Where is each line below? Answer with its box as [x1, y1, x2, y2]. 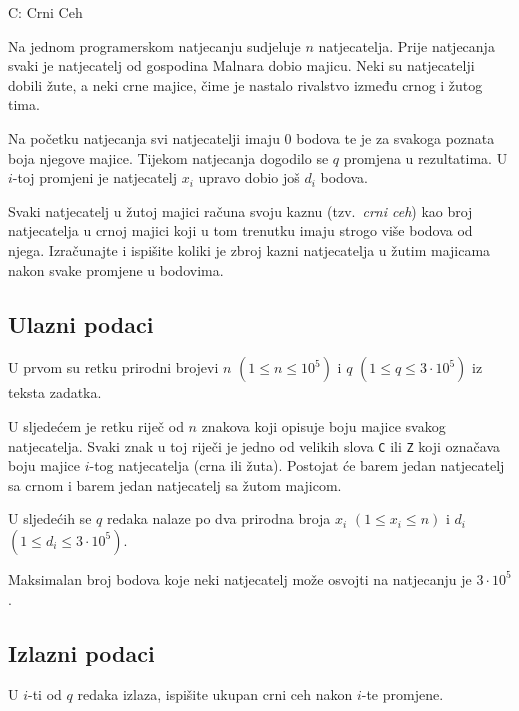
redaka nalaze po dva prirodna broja [106, 508, 331, 529]
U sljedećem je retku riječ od [8, 415, 184, 436]
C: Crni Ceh [8, 2, 83, 22]
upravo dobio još [198, 167, 300, 188]
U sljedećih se [8, 508, 92, 529]
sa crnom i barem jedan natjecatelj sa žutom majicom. [8, 474, 342, 495]
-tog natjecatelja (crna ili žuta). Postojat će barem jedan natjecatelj [89, 455, 505, 476]
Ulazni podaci [8, 308, 154, 339]
